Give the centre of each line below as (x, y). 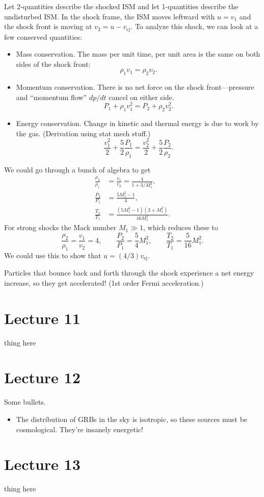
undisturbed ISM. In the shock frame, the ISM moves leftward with (110, 16)
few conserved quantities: (43, 36)
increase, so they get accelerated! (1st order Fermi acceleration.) (104, 282)
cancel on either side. (141, 97)
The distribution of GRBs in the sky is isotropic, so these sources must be (132, 419)
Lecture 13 (42, 464)
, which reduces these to (180, 227)
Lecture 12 (42, 377)
